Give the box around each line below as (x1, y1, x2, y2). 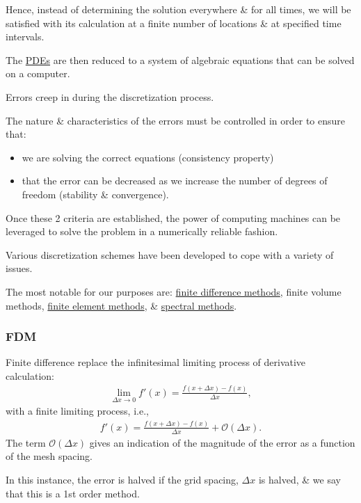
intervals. (6, 29, 45, 44)
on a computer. (6, 66, 70, 81)
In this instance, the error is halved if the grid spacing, (6, 472, 239, 487)
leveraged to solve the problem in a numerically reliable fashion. (6, 224, 278, 239)
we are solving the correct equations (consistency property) (22, 150, 274, 164)
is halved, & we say (258, 472, 341, 487)
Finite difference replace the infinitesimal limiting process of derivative (6, 355, 306, 369)
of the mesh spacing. (6, 449, 93, 463)
